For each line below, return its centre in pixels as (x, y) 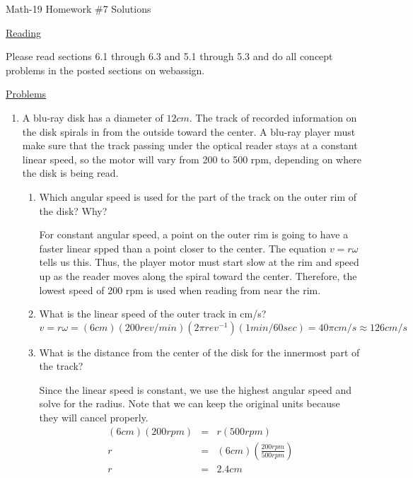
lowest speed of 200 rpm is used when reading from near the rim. (180, 290)
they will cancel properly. (94, 418)
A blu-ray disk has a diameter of (93, 117)
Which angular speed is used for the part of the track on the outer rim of (198, 196)
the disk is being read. (70, 173)
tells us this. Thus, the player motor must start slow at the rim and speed (199, 262)
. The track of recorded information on (273, 117)
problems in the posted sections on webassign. (105, 70)
